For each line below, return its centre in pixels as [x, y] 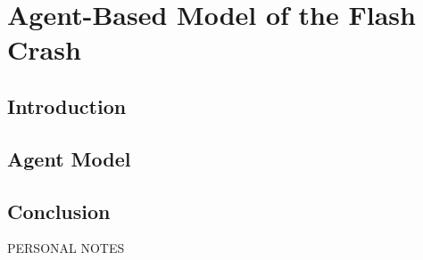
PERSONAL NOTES [66, 248]
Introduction [67, 106]
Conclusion [59, 211]
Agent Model [69, 158]
